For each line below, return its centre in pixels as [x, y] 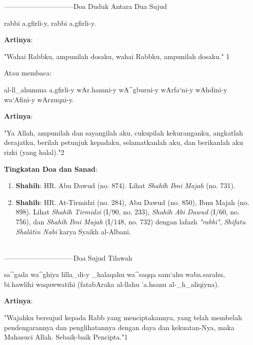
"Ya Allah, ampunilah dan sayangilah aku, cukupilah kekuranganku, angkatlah [124, 132]
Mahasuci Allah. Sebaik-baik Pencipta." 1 [66, 337]
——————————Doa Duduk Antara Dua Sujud [86, 6]
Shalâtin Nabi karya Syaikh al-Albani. [73, 231]
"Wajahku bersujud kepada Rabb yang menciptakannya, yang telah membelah [123, 317]
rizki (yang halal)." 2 [34, 152]
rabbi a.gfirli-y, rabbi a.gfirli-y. [50, 23]
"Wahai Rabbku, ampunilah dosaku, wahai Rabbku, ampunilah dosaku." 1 [117, 56]
